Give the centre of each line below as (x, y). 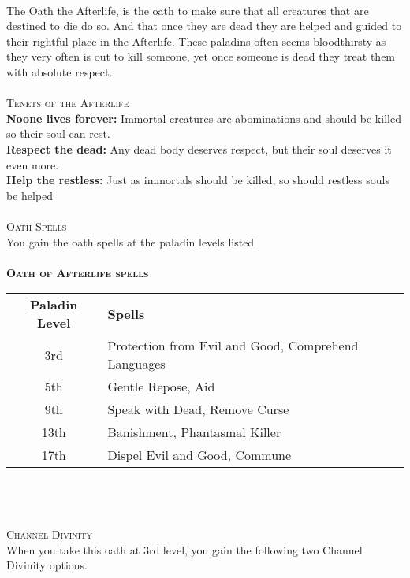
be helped (30, 195)
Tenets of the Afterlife (68, 103)
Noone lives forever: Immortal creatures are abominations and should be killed (204, 118)
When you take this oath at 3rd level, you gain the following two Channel (184, 549)
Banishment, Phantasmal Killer (194, 432)
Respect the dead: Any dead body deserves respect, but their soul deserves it (199, 148)
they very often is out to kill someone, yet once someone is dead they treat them (201, 56)
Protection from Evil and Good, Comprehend (233, 346)
